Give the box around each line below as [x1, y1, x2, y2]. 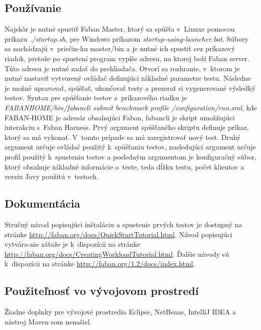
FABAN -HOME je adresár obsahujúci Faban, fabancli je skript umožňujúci [5, 112, 235, 122]
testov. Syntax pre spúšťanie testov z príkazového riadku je [5, 92, 187, 103]
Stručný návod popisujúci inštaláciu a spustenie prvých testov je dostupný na [5, 219, 242, 229]
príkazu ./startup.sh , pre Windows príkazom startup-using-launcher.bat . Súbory [5, 33, 248, 44]
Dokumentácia [5, 196, 80, 211]
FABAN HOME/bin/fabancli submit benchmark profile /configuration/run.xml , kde [5, 102, 257, 112]
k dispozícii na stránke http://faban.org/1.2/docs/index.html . [5, 258, 195, 269]
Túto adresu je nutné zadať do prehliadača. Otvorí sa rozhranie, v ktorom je [5, 63, 240, 73]
